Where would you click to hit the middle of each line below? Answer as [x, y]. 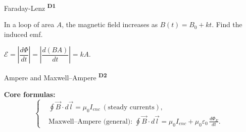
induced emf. [24, 34]
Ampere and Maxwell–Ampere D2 [55, 77]
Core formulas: [30, 94]
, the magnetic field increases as [110, 24]
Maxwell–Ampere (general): [91, 121]
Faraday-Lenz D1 [30, 7]
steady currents [131, 107]
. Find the [227, 24]
